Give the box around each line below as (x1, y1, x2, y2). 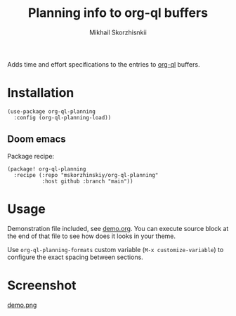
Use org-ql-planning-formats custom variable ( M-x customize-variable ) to (7, 245, 224, 254)
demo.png (7, 301, 37, 309)
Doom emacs (7, 133, 67, 145)
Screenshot (7, 277, 77, 293)
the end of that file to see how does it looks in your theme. (7, 232, 176, 240)
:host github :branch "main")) (41, 178, 133, 185)
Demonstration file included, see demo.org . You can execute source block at (7, 224, 229, 232)
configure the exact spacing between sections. (7, 253, 144, 261)
